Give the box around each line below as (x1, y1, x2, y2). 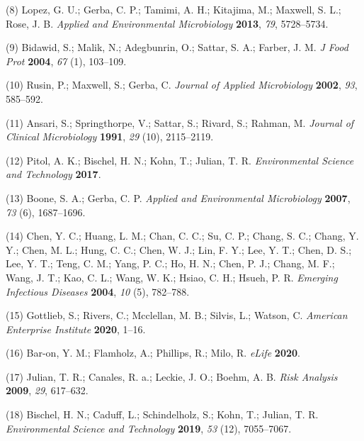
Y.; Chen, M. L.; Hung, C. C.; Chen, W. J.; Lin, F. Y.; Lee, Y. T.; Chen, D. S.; (6, 242, 352, 257)
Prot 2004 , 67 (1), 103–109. (6, 53, 127, 68)
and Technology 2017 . (6, 167, 101, 182)
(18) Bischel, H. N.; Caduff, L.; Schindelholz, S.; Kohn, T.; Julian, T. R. (6, 407, 319, 422)
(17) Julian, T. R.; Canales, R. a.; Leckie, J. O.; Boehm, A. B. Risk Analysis (6, 369, 338, 384)
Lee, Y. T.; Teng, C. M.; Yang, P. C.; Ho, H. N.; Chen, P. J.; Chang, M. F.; (6, 256, 335, 271)
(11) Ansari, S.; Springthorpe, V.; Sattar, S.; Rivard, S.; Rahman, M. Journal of (6, 115, 354, 130)
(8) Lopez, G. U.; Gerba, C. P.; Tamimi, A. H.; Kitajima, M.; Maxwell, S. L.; (6, 2, 341, 16)
